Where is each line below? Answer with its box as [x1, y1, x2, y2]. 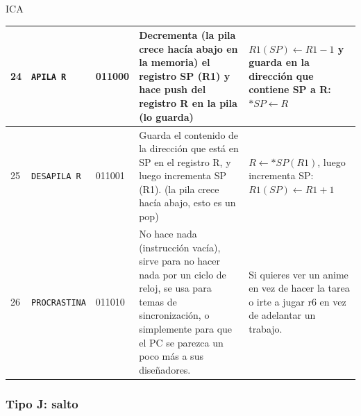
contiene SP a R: [249, 82, 331, 97]
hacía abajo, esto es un [139, 195, 236, 210]
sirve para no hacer [139, 253, 221, 268]
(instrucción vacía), [139, 240, 221, 254]
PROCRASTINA [31, 297, 86, 308]
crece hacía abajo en [139, 41, 238, 56]
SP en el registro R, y [139, 154, 231, 169]
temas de [139, 294, 177, 308]
